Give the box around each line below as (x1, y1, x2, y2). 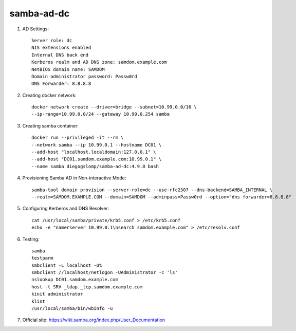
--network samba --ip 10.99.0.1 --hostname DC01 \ (31, 142, 162, 148)
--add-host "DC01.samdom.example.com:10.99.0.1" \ (31, 156, 162, 162)
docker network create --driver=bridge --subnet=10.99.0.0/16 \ (31, 104, 197, 110)
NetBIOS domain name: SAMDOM (31, 66, 105, 72)
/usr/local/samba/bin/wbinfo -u (31, 306, 113, 311)
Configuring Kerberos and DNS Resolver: (22, 206, 109, 212)
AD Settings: (22, 26, 49, 32)
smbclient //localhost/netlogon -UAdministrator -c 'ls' (31, 270, 178, 275)
